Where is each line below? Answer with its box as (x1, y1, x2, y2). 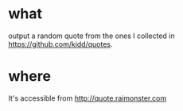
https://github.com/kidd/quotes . (8, 39, 113, 48)
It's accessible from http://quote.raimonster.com (8, 93, 167, 103)
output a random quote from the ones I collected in (8, 31, 175, 40)
